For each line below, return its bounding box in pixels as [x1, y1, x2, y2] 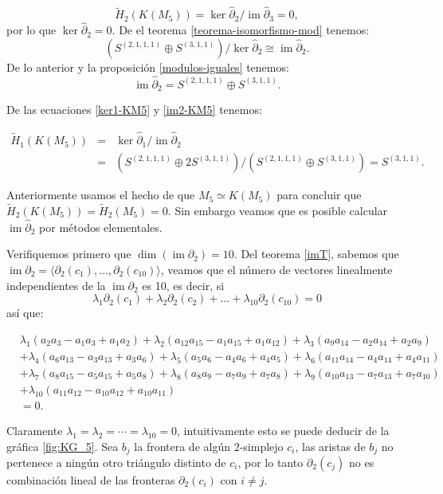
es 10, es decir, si [142, 276, 225, 293]
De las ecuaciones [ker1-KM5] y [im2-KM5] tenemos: [6, 101, 262, 118]
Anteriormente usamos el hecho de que [6, 186, 195, 203]
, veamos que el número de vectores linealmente [160, 261, 393, 277]
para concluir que [276, 186, 362, 203]
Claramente [6, 421, 63, 438]
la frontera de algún [134, 437, 230, 454]
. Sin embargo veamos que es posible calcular [167, 202, 388, 218]
